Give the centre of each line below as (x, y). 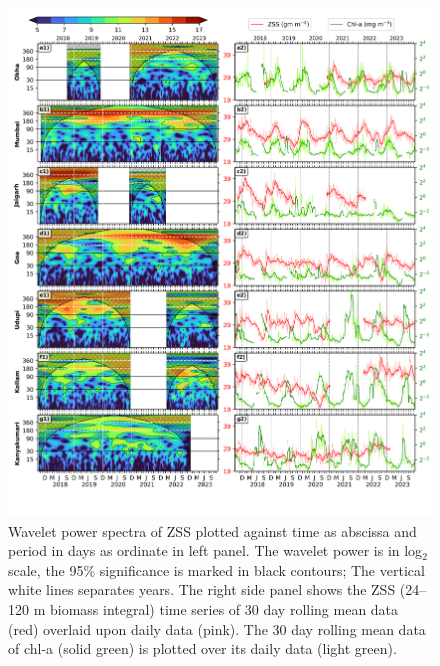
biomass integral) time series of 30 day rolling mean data (224, 608)
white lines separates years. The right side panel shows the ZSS (202, 589)
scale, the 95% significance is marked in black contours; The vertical (216, 569)
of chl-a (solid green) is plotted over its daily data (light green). (202, 648)
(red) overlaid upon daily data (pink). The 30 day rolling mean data (217, 628)
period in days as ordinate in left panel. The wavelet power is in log (215, 550)
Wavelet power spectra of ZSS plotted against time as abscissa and (212, 530)
